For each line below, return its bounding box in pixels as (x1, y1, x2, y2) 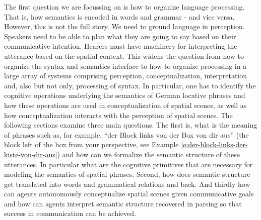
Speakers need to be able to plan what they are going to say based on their (4, 31, 236, 41)
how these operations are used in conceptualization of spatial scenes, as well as (4, 99, 247, 110)
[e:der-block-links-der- (181, 139, 248, 150)
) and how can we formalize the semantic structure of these (57, 149, 240, 159)
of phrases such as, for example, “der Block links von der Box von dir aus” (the (4, 129, 249, 140)
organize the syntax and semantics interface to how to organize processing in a (4, 60, 247, 71)
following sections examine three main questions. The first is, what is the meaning (4, 120, 257, 130)
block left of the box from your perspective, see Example (4, 139, 179, 150)
